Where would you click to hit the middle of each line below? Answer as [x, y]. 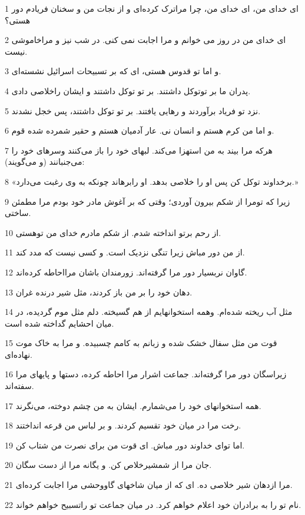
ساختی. [18, 213]
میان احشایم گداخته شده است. [59, 323]
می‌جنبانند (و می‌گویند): [45, 162]
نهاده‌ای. [19, 354]
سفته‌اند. [19, 386]
